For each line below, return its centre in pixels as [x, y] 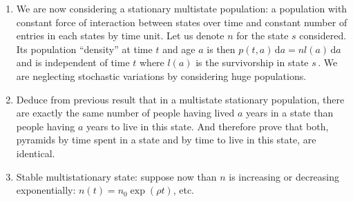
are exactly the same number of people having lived [125, 113]
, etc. [183, 190]
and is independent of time [73, 62]
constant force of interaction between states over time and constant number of [182, 22]
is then [221, 49]
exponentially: [46, 190]
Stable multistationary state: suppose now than [116, 176]
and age [179, 49]
